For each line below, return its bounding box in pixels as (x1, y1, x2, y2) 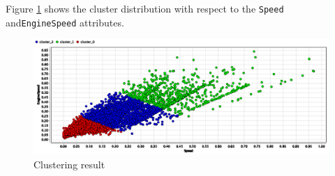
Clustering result (33, 157, 105, 171)
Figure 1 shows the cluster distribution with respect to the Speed (6, 1, 284, 15)
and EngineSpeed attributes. (6, 15, 124, 29)
